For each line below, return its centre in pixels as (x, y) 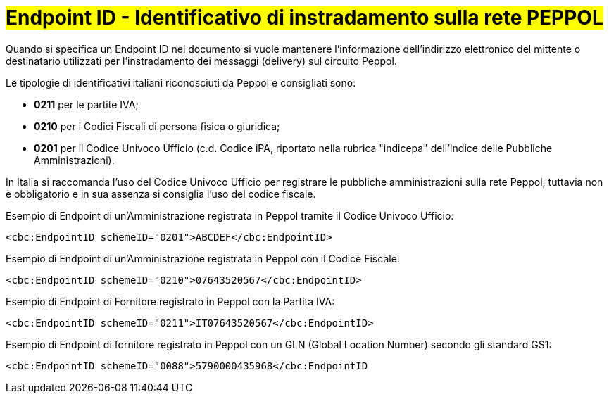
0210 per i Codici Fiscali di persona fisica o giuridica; (157, 126)
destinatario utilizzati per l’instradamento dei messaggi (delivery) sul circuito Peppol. (201, 61)
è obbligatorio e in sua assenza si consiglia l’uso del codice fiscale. (161, 194)
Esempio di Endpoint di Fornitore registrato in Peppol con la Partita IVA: (170, 301)
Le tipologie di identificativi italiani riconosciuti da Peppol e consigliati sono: (181, 82)
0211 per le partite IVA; (86, 104)
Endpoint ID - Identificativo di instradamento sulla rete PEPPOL (304, 18)
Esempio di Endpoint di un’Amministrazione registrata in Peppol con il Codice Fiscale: (203, 258)
